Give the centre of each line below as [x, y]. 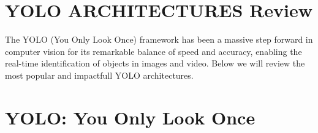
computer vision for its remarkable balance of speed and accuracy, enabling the [153, 51]
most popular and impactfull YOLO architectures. [99, 75]
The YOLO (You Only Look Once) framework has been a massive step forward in [159, 39]
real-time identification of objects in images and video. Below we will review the [155, 63]
